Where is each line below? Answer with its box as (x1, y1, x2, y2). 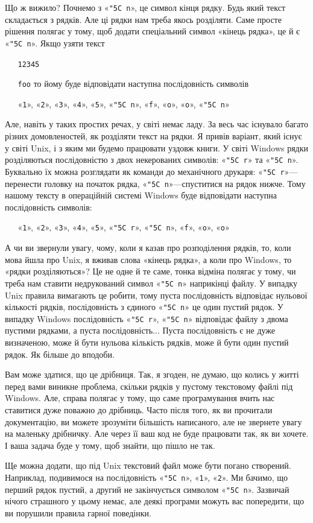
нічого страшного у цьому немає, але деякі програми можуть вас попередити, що (5, 495, 305, 507)
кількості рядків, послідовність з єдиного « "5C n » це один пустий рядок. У (5, 300, 283, 313)
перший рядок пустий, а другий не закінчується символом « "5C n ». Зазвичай (5, 483, 289, 495)
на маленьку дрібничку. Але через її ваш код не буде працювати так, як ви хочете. (5, 427, 309, 440)
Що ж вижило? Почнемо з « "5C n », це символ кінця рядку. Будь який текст (5, 1, 286, 13)
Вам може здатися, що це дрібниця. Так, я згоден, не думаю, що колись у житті (5, 368, 299, 381)
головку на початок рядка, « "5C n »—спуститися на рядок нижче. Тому (44, 177, 306, 189)
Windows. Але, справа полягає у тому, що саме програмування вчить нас (5, 391, 275, 404)
